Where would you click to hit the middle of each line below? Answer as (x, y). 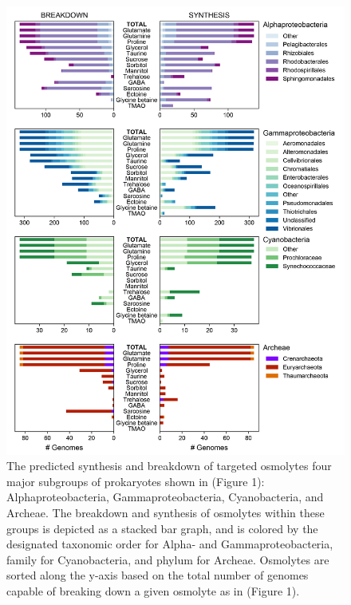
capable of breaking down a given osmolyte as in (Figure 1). (153, 591)
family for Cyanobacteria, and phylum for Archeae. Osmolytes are (168, 559)
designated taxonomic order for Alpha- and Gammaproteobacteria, (170, 544)
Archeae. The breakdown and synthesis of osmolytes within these (166, 513)
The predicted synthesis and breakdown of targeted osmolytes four (169, 466)
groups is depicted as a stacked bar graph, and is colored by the (162, 528)
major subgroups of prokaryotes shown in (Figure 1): (136, 481)
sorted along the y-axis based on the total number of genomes (158, 575)
